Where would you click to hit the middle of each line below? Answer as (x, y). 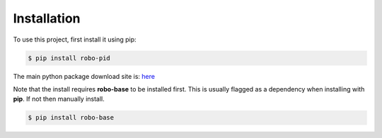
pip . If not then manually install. (59, 99)
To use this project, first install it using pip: (75, 39)
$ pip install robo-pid (69, 58)
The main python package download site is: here (84, 76)
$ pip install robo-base (71, 118)
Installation (47, 18)
